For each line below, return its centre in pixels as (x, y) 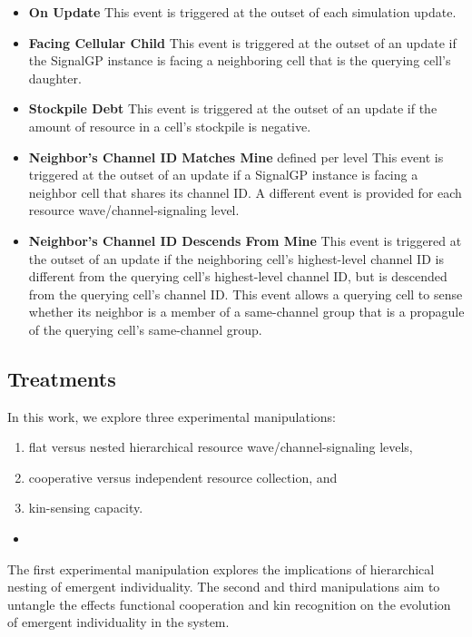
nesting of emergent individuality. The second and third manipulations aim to (224, 587)
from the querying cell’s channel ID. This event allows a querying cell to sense (246, 294)
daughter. (55, 78)
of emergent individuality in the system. (118, 622)
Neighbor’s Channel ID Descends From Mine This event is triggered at (245, 240)
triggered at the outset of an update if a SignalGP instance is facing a (223, 175)
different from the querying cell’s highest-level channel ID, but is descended (238, 276)
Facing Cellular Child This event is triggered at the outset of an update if (242, 42)
